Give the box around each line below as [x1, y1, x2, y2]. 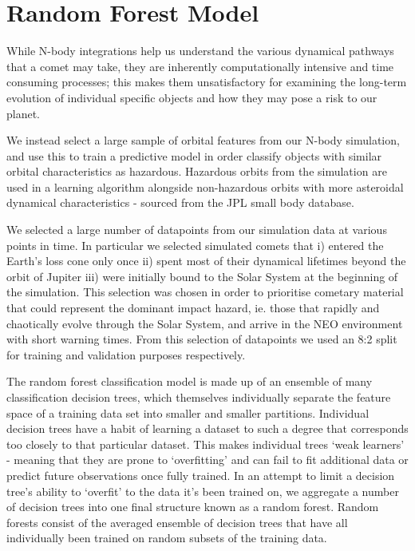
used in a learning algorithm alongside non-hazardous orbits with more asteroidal [6, 178, 404, 195]
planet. [6, 105, 41, 121]
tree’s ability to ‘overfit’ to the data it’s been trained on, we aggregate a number [6, 482, 399, 499]
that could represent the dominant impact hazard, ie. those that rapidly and [6, 299, 380, 316]
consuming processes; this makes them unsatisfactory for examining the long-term [6, 73, 407, 90]
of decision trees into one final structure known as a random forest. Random [6, 498, 379, 515]
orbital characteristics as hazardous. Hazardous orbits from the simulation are [6, 163, 387, 180]
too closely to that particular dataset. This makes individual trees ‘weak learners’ [6, 435, 405, 452]
